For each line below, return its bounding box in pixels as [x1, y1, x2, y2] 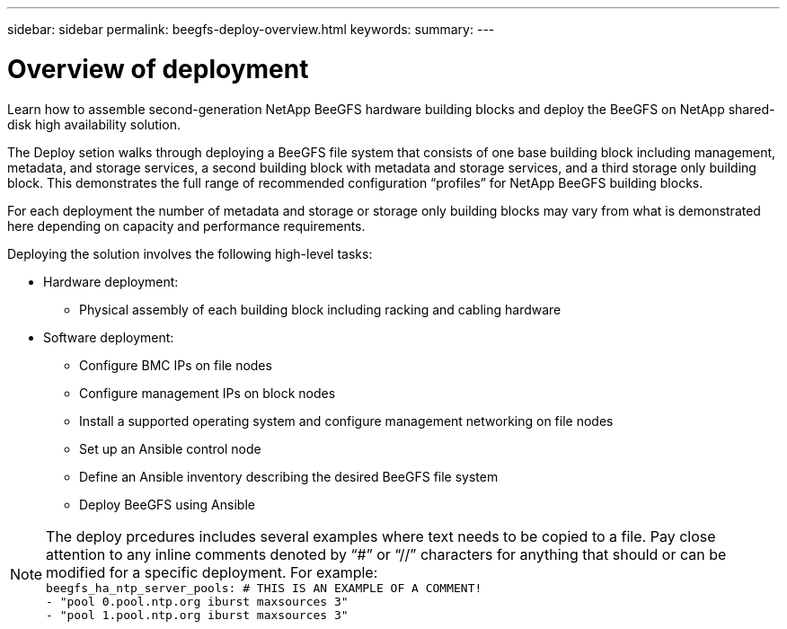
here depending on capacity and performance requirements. [7, 217, 366, 234]
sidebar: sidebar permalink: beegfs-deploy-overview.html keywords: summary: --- [7, 22, 495, 37]
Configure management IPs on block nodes [79, 385, 336, 401]
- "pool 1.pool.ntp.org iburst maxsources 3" [46, 607, 349, 622]
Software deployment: [43, 329, 174, 345]
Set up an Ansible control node [79, 440, 261, 456]
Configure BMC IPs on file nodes [79, 357, 272, 373]
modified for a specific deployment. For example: [46, 563, 378, 581]
